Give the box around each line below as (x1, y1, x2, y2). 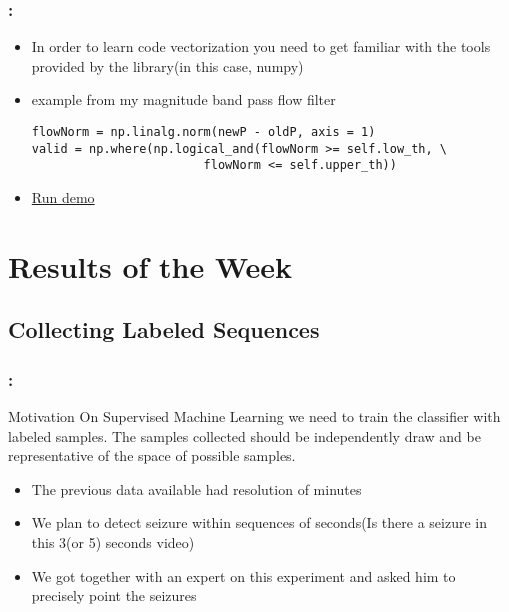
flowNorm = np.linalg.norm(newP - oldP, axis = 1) (31, 125, 376, 139)
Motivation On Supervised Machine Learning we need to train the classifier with (8, 405, 501, 426)
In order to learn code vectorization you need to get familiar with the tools (31, 36, 491, 57)
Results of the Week (8, 245, 293, 286)
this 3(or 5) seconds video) (31, 531, 195, 552)
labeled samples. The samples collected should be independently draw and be (8, 425, 481, 446)
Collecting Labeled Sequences (8, 314, 320, 345)
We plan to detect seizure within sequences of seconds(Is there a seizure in (31, 512, 487, 533)
